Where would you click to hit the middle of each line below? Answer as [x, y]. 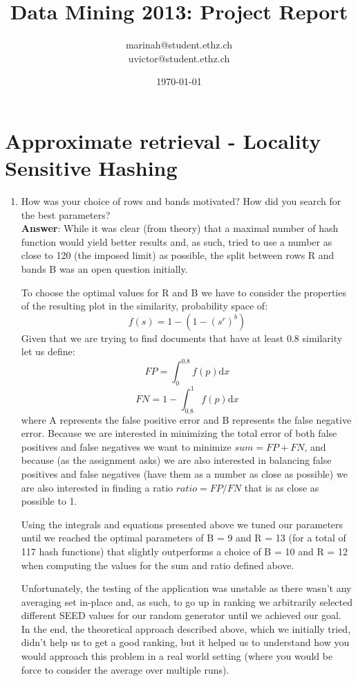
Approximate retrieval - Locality [163, 140]
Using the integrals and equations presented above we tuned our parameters [182, 524]
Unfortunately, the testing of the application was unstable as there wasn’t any [186, 588]
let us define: [48, 351]
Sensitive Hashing [91, 168]
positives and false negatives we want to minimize [126, 446]
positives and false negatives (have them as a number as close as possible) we [184, 473]
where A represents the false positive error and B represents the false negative [186, 419]
